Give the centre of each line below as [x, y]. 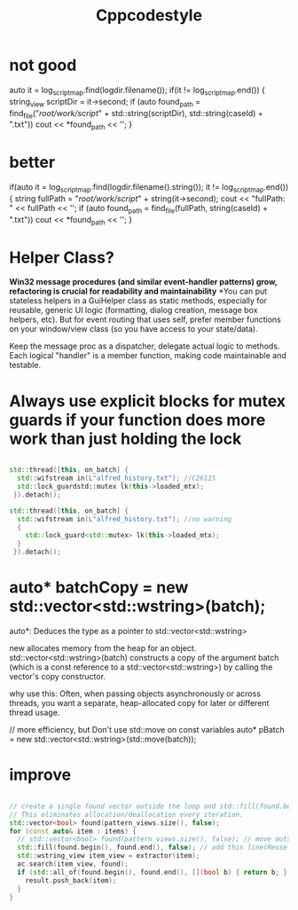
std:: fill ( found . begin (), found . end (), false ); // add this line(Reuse [153, 848]
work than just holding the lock [125, 439]
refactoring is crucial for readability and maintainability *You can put [138, 291]
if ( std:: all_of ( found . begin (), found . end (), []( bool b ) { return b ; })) [156, 872]
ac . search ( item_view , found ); [73, 864]
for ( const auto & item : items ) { [73, 831]
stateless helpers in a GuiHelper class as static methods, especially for [138, 301]
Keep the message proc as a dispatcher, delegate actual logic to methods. [145, 346]
